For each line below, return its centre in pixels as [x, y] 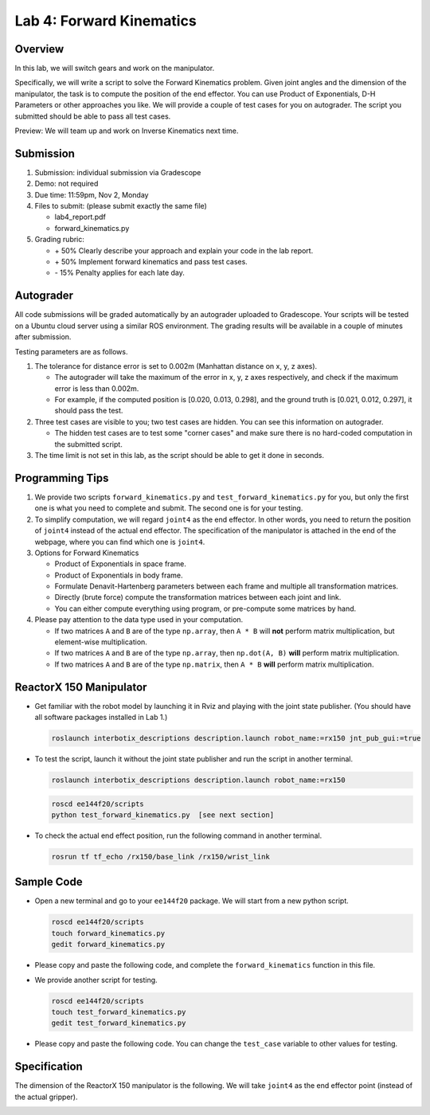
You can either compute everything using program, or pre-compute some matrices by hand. [205, 608]
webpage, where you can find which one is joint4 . [120, 542]
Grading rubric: [60, 240]
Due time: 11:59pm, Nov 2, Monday [92, 194]
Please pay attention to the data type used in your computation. [139, 620]
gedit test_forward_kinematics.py [119, 1023]
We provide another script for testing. [96, 980]
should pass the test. [89, 411]
